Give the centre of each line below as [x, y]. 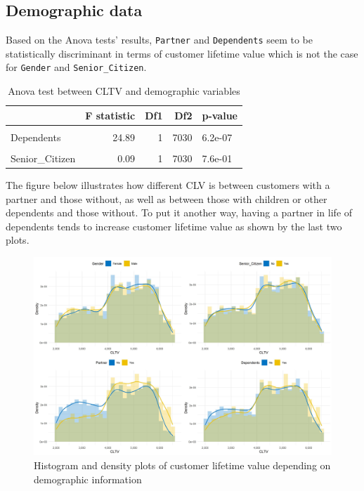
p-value [220, 115]
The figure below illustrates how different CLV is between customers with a [168, 184]
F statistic [110, 115]
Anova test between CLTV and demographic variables [124, 91]
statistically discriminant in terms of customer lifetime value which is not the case [182, 53]
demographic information [88, 479]
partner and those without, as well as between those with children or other [167, 198]
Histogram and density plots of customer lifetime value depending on [182, 465]
